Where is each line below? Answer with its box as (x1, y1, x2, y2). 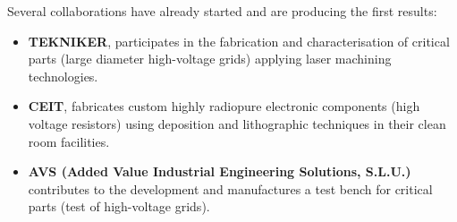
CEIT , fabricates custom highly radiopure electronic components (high (28, 97, 420, 115)
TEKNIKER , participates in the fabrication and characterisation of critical (28, 31, 450, 50)
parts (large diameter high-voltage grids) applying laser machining (28, 49, 392, 68)
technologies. (28, 66, 98, 85)
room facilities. (28, 132, 110, 150)
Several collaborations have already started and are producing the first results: (7, 2, 437, 20)
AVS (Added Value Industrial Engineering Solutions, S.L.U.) (28, 162, 411, 181)
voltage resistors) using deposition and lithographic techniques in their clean (28, 114, 446, 132)
